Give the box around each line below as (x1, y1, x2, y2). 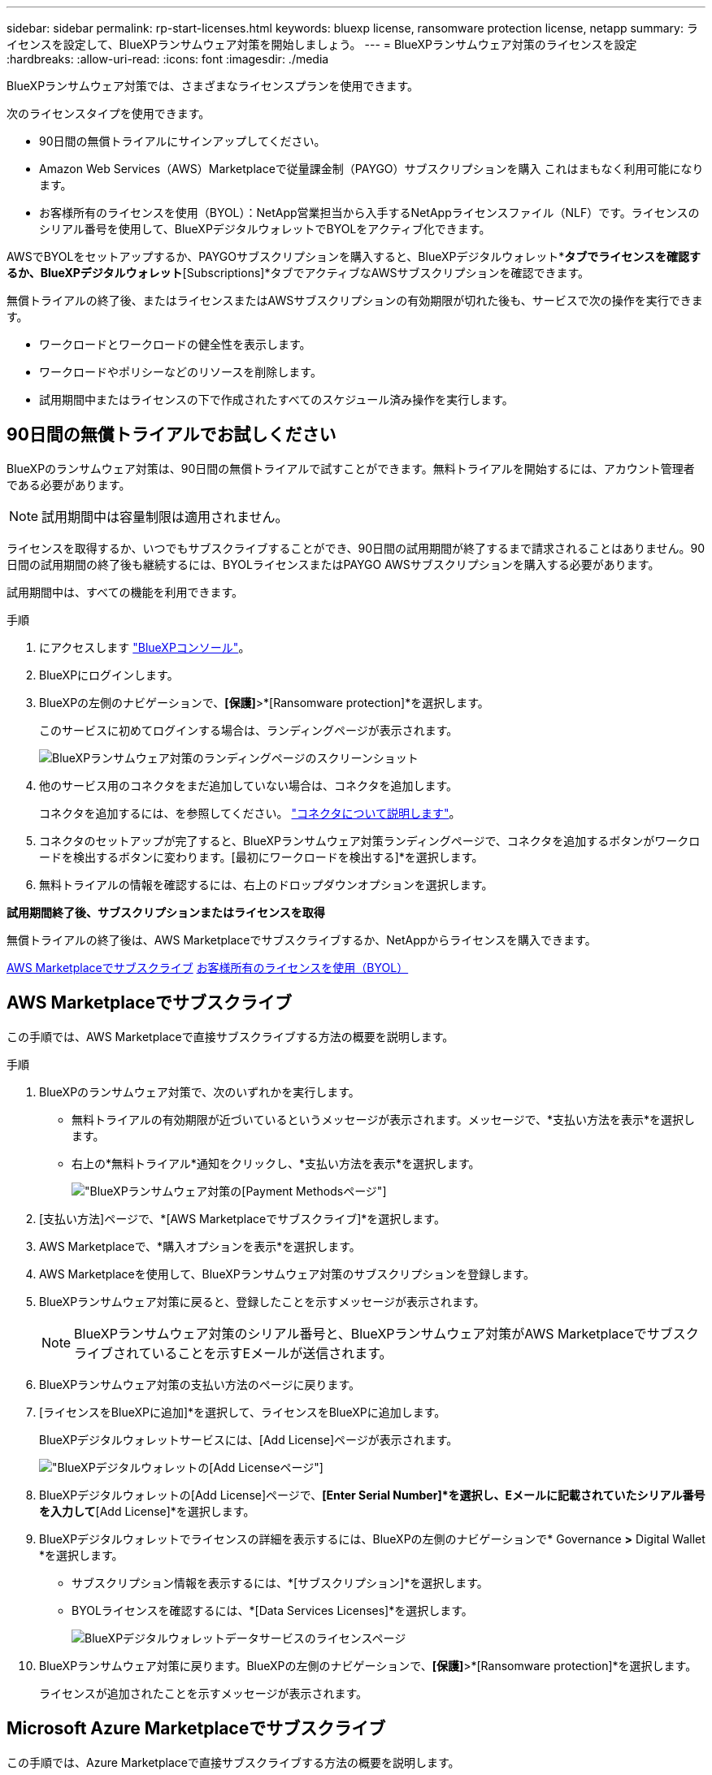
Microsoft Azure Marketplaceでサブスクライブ (7, 1718, 386, 1739)
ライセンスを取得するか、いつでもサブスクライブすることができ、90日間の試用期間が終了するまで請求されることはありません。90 (7, 540, 705, 555)
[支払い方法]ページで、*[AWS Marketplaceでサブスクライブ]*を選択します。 (39, 1211, 445, 1226)
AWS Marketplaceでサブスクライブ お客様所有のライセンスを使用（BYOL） (7, 960, 409, 974)
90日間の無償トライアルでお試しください (7, 424, 336, 445)
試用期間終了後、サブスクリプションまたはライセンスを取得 (7, 905, 325, 919)
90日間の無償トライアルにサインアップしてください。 (39, 134, 326, 148)
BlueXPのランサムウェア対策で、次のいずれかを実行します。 (39, 1084, 360, 1099)
